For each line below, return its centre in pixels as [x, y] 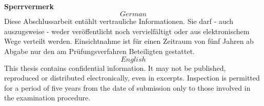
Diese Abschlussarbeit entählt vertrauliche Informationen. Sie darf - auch [119, 21]
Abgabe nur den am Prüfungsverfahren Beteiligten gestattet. [99, 51]
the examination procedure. [47, 98]
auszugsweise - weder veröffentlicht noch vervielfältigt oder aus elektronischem [127, 31]
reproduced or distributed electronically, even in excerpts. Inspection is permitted [132, 78]
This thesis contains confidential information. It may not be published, [115, 68]
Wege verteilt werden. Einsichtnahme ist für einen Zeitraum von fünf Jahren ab [129, 41]
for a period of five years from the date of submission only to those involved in [127, 87]
